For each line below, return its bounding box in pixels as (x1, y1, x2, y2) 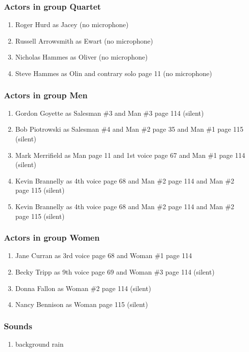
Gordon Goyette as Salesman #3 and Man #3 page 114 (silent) (15, 107, 204, 118)
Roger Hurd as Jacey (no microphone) (15, 19, 129, 30)
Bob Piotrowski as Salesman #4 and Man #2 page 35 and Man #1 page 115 (15, 124, 244, 134)
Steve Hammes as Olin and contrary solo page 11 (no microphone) (15, 68, 212, 78)
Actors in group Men (4, 89, 88, 101)
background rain (15, 338, 64, 349)
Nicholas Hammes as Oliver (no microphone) (15, 52, 148, 62)
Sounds (4, 320, 32, 332)
